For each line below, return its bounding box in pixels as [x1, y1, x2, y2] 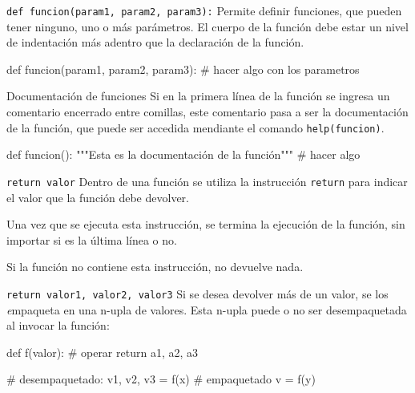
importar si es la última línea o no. [6, 231, 177, 248]
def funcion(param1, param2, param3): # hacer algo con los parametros [6, 60, 360, 77]
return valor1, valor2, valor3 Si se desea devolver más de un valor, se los [6, 285, 389, 302]
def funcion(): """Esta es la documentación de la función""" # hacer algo [6, 146, 361, 163]
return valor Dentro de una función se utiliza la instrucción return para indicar [6, 172, 408, 189]
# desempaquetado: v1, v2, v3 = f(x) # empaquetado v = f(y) [6, 371, 316, 387]
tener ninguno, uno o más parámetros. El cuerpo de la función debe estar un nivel [6, 18, 409, 34]
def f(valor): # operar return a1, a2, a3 [6, 343, 198, 360]
